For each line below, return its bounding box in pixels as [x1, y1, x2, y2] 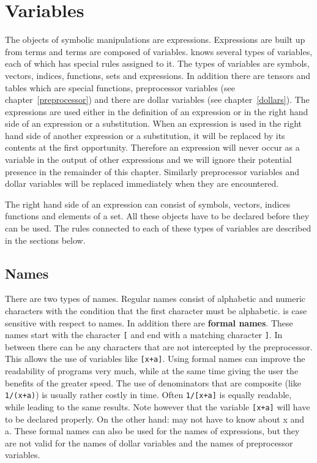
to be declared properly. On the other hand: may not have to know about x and [5, 412, 305, 425]
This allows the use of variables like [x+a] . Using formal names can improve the [5, 352, 305, 365]
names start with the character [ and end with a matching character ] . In [5, 328, 283, 341]
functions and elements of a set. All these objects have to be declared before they [5, 209, 310, 222]
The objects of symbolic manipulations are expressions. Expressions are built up [5, 33, 305, 46]
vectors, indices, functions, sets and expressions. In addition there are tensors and [5, 69, 311, 81]
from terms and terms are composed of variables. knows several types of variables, [5, 45, 313, 58]
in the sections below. [5, 233, 86, 246]
